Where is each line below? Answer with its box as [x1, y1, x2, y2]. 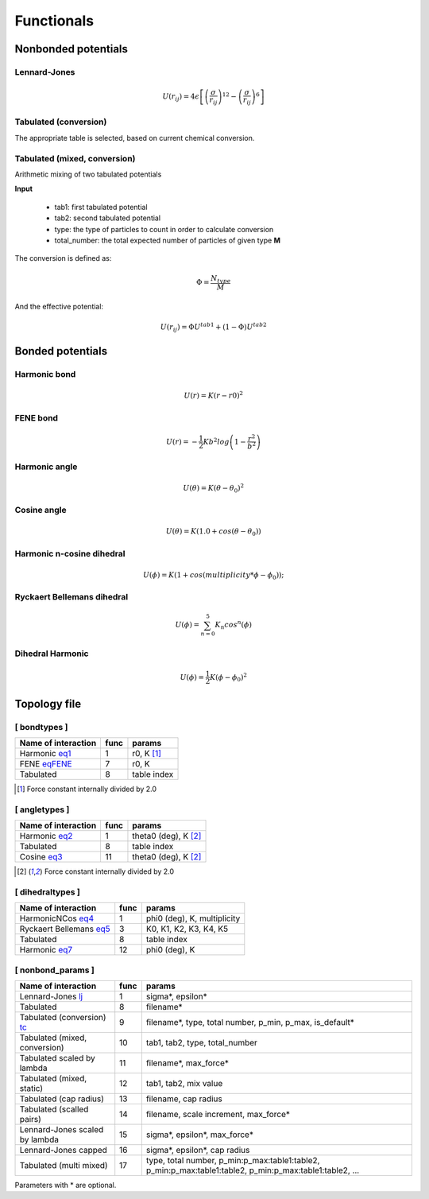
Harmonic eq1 [19, 747, 71, 759]
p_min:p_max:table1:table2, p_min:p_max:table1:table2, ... [145, 1165, 360, 1176]
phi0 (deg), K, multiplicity [145, 913, 241, 924]
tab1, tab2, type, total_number [145, 1037, 258, 1048]
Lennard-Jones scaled [19, 1123, 104, 1135]
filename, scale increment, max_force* [145, 1108, 290, 1119]
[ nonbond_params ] [14, 964, 95, 976]
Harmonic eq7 [19, 945, 73, 956]
